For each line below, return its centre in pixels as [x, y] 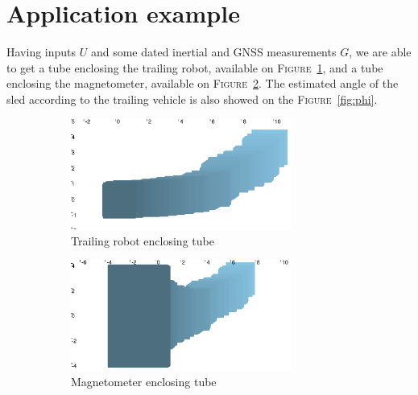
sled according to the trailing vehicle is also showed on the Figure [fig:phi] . [192, 99]
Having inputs [41, 52]
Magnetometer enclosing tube [144, 382]
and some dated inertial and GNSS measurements [213, 52]
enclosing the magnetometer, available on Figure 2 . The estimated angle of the [203, 83]
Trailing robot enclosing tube [143, 240]
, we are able [380, 52]
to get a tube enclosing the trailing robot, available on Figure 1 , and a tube [195, 67]
